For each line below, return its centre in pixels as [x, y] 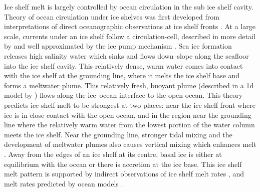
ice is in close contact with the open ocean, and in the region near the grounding [128, 115]
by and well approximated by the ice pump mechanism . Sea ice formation [118, 46]
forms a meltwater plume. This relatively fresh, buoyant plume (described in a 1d [129, 85]
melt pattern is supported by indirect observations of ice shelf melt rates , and [124, 174]
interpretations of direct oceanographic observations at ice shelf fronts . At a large [130, 26]
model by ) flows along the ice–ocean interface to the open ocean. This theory [123, 95]
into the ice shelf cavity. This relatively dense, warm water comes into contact [123, 65]
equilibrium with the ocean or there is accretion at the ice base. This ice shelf [123, 164]
